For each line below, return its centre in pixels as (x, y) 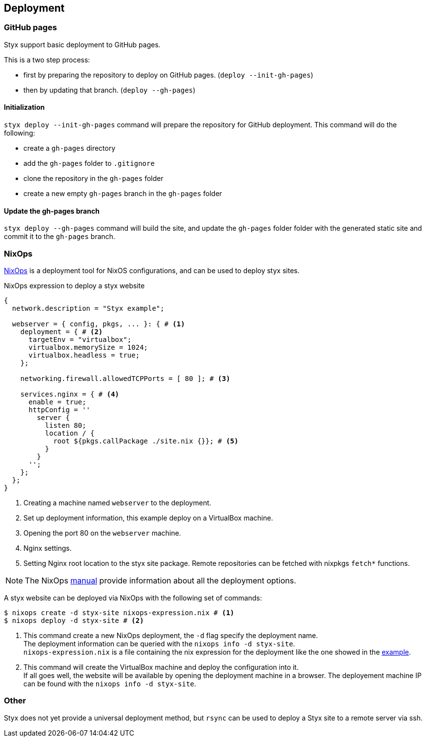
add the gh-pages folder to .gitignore (89, 163)
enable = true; (57, 402)
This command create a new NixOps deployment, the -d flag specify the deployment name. (171, 635)
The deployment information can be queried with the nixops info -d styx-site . (159, 643)
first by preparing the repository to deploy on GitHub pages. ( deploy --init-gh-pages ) (168, 75)
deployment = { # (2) (61, 331)
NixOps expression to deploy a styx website (74, 285)
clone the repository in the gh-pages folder (93, 179)
